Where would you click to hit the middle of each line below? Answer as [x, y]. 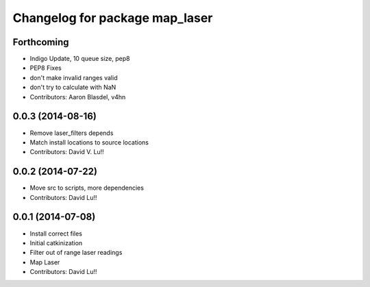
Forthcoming [41, 42]
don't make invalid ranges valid [74, 77]
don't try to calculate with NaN [73, 87]
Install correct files [56, 234]
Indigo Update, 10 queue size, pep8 [80, 59]
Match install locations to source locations [89, 142]
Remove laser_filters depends [72, 133]
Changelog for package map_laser [113, 18]
